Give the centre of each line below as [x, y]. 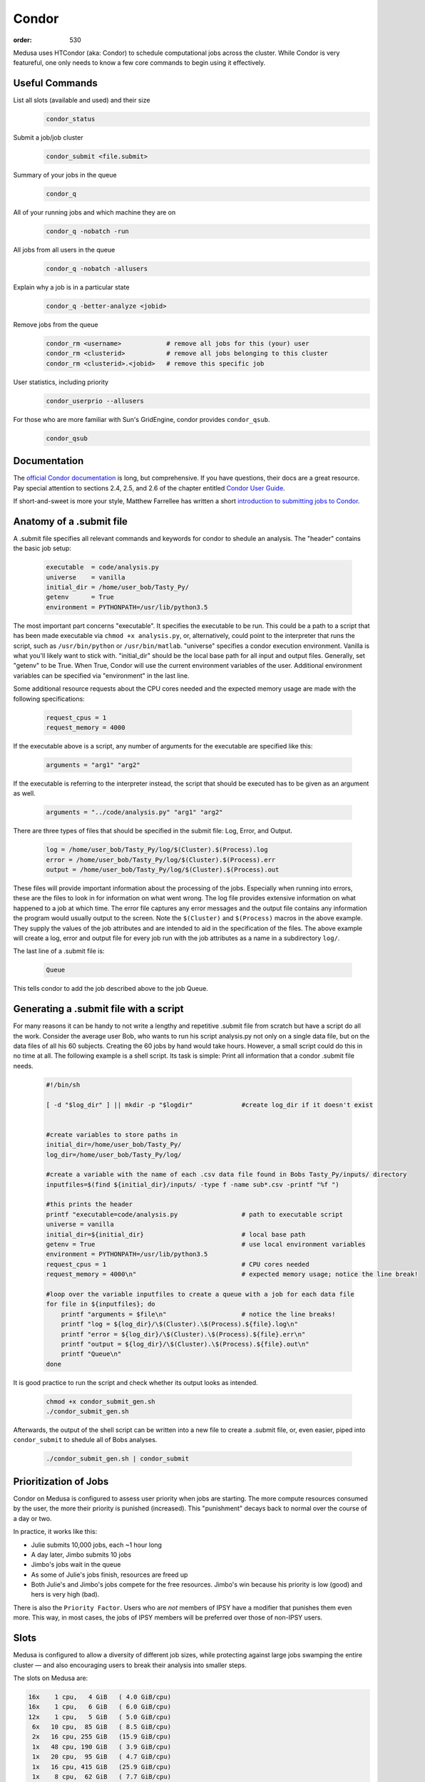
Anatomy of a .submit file [71, 521]
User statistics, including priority [61, 382]
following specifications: [49, 699]
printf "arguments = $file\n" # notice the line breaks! [198, 1314]
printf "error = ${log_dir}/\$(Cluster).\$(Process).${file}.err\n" [183, 1334]
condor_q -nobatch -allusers [97, 269]
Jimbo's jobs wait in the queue [76, 1565]
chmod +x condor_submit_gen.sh [101, 1401]
